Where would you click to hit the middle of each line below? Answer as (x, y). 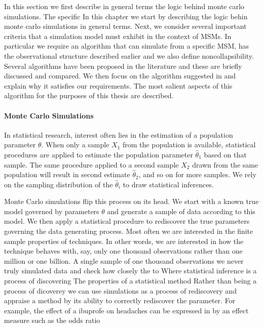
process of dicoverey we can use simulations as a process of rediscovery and (120, 290)
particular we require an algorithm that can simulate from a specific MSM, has (127, 46)
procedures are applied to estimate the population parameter (99, 154)
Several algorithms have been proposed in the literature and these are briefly (123, 66)
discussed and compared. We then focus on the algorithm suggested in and (120, 76)
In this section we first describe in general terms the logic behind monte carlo (124, 6)
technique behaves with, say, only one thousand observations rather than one (123, 251)
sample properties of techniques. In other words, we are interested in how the (124, 241)
